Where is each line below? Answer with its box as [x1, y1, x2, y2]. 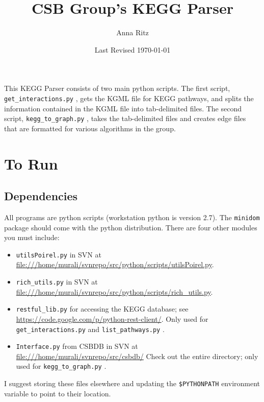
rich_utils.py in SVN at [16, 276, 98, 287]
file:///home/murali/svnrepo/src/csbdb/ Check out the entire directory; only [16, 350, 258, 361]
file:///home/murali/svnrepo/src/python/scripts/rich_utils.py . [16, 286, 213, 297]
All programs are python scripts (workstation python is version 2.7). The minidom [4, 211, 260, 222]
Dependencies [4, 188, 78, 204]
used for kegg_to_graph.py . [16, 361, 107, 371]
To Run [4, 153, 58, 174]
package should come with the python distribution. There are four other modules [4, 222, 257, 232]
